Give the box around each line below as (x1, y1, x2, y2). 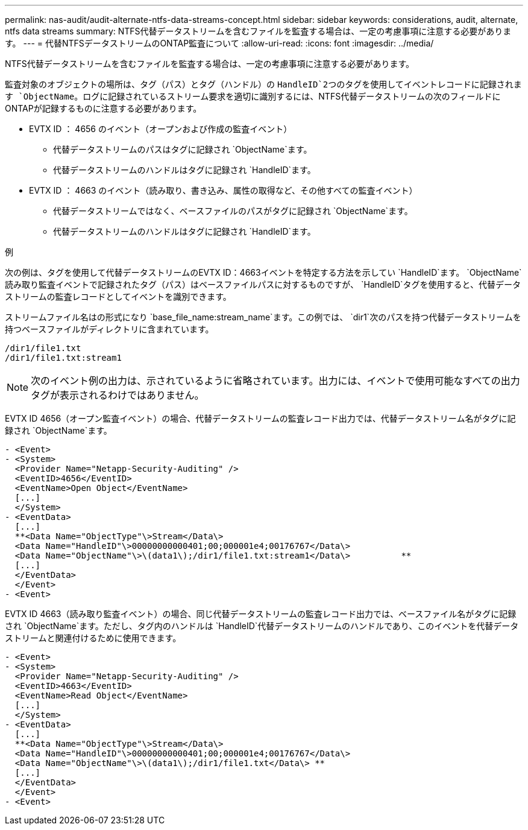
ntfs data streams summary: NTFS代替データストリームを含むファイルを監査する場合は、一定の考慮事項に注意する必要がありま (5, 26, 512, 36)
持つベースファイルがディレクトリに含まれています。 (5, 324, 214, 334)
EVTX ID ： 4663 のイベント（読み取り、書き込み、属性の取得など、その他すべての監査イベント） (29, 185, 418, 195)
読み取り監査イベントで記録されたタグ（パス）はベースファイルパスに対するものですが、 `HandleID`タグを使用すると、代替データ (5, 279, 521, 290)
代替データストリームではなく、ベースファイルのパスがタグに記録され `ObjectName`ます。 (53, 206, 413, 216)
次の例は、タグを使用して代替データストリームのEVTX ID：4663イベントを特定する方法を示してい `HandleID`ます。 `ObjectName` (5, 267, 522, 277)
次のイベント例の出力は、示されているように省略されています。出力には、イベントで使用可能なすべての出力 (31, 375, 520, 387)
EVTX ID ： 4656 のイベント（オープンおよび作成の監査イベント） (29, 124, 292, 134)
